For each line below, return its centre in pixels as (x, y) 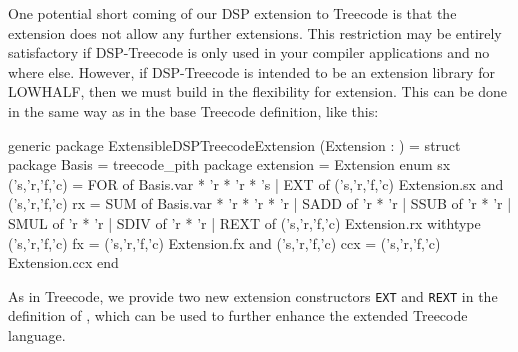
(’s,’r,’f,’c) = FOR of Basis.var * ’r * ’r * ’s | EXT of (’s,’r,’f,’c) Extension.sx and (256, 183)
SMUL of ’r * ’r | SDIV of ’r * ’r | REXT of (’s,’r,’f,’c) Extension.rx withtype (244, 222)
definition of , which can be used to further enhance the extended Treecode (238, 315)
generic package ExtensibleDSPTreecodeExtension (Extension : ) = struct (234, 144)
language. (37, 334)
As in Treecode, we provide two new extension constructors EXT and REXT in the (253, 295)
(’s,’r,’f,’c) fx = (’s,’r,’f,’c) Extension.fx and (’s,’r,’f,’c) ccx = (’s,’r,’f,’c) (224, 242)
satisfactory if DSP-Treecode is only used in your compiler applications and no (249, 52)
